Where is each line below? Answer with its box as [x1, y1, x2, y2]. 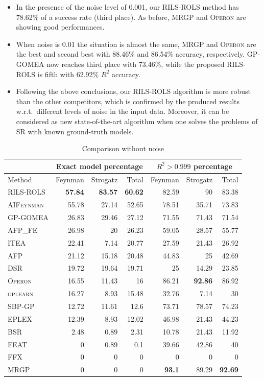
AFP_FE [8, 224, 38, 235]
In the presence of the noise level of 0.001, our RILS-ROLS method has [16, 2, 239, 12]
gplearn [8, 288, 34, 299]
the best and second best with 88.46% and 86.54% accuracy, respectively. [16, 49, 245, 59]
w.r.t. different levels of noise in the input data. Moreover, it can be [16, 106, 229, 116]
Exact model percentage [56, 160, 143, 171]
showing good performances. [16, 21, 105, 32]
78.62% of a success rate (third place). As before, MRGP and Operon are [16, 11, 246, 22]
